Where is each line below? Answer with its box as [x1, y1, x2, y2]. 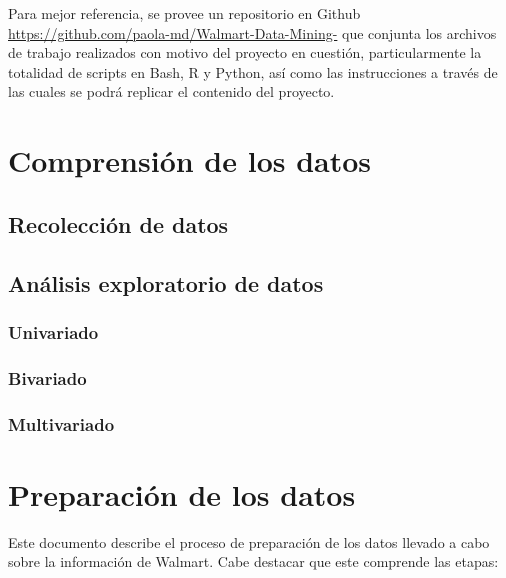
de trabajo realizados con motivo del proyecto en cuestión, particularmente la [8, 42, 482, 63]
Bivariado [8, 365, 87, 390]
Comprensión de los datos [8, 140, 372, 181]
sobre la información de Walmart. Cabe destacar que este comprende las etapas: [8, 551, 499, 572]
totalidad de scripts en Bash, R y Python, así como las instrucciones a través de [8, 61, 498, 82]
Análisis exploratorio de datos [8, 267, 324, 298]
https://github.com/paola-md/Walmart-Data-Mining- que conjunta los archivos [8, 22, 497, 43]
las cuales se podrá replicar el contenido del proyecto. [8, 81, 335, 102]
